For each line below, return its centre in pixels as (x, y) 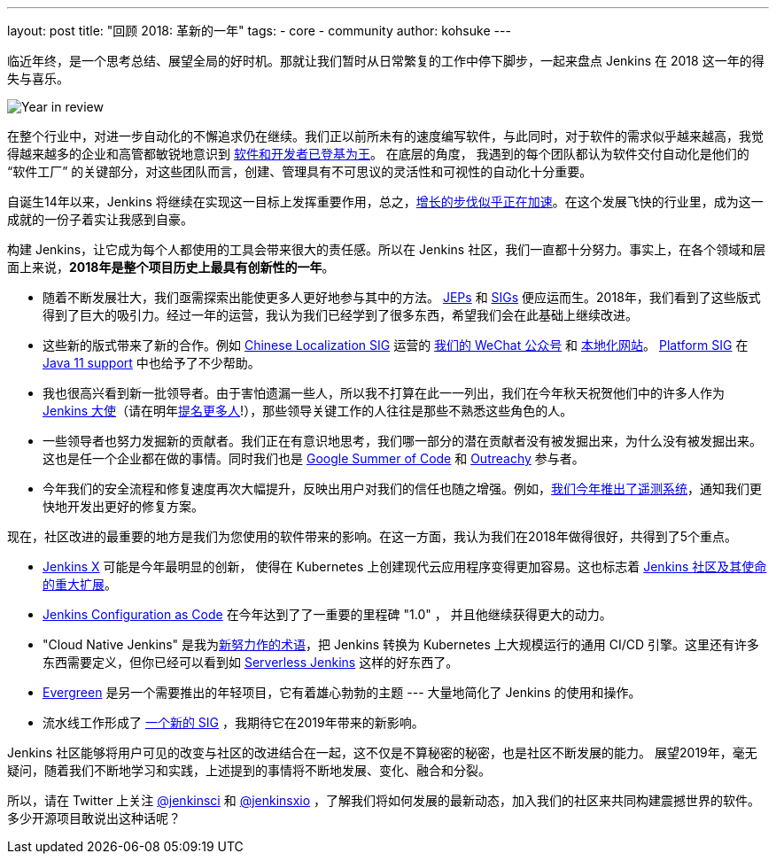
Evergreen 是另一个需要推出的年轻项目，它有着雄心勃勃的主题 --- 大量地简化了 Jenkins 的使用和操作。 (342, 692)
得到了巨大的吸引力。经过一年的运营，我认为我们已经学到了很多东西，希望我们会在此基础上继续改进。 (340, 315)
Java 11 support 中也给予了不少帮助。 (151, 363)
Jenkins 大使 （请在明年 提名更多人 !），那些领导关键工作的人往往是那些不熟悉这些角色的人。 (308, 411)
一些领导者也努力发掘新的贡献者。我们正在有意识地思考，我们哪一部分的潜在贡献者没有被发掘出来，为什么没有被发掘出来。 (402, 441)
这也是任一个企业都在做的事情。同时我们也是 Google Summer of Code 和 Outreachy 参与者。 (314, 458)
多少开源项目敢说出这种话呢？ (94, 818)
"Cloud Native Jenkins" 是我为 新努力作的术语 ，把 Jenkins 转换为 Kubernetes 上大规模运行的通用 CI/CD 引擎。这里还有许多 (401, 644)
